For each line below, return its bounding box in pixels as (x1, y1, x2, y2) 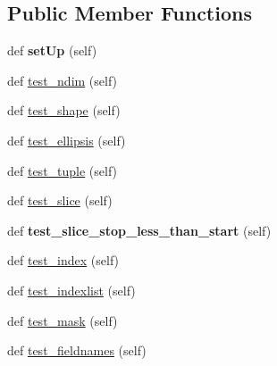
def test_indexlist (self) (7, 280, 136, 299)
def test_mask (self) (7, 311, 118, 329)
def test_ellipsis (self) (7, 130, 126, 149)
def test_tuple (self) (7, 161, 118, 179)
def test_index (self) (7, 251, 120, 270)
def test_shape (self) (7, 101, 121, 120)
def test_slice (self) (7, 191, 113, 210)
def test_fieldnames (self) (7, 341, 147, 360)
